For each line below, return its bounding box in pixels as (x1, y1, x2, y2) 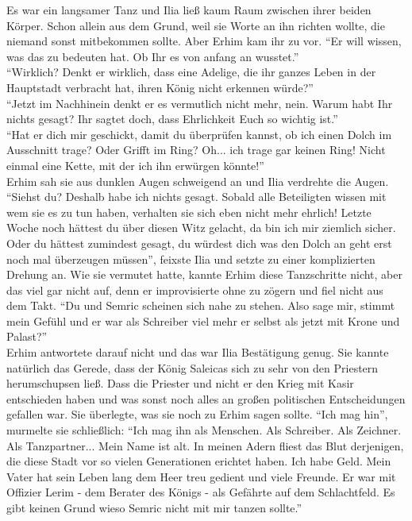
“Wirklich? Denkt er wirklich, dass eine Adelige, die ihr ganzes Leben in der (6, 64, 376, 80)
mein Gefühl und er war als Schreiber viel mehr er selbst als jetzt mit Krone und (6, 312, 400, 329)
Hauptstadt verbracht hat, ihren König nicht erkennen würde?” (6, 79, 314, 95)
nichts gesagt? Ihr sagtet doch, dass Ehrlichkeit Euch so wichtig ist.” (6, 110, 338, 127)
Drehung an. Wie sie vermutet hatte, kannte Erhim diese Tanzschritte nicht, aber (6, 266, 402, 283)
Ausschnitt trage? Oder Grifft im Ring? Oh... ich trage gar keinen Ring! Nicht (6, 141, 386, 158)
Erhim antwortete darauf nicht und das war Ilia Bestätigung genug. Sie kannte (6, 344, 389, 361)
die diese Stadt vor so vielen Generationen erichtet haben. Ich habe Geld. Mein (6, 453, 391, 469)
